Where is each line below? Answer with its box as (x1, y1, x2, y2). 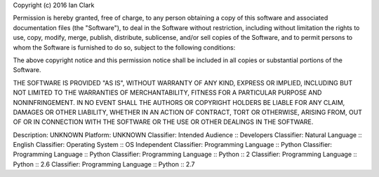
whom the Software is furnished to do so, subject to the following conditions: (13, 43, 236, 52)
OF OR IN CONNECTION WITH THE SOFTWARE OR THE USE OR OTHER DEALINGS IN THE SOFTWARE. (13, 118, 314, 126)
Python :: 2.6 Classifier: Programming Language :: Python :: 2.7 (13, 160, 195, 168)
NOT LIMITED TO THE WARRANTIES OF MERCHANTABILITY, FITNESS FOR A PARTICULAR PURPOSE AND (13, 88, 322, 97)
